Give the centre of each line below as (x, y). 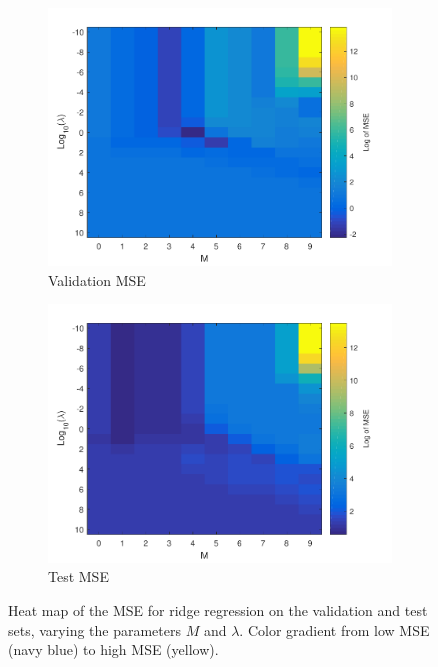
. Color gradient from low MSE (334, 629)
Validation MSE (97, 279)
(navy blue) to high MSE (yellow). (113, 649)
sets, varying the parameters (94, 629)
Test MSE (78, 576)
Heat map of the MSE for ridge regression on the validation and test (218, 609)
